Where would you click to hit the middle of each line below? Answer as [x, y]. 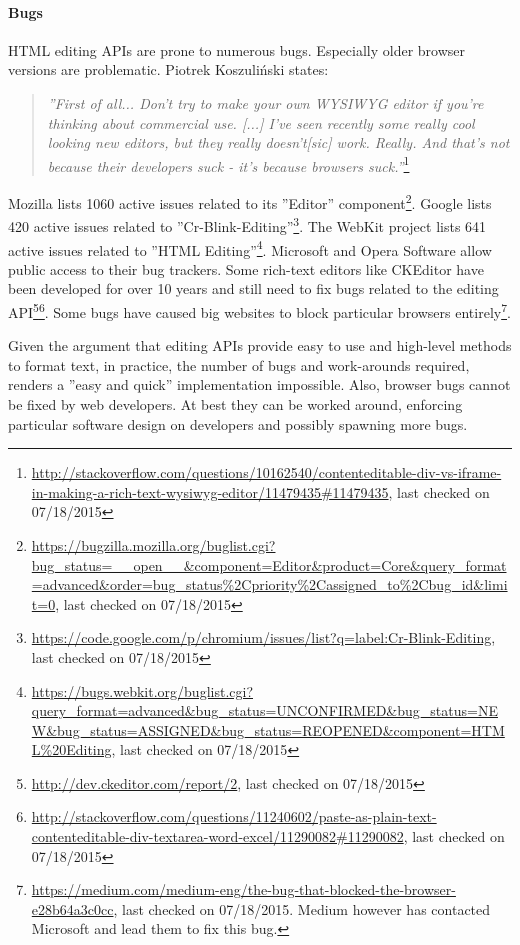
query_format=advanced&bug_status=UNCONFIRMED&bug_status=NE [264, 710]
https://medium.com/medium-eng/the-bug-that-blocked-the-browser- [243, 889]
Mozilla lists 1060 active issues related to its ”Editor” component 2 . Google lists [250, 201]
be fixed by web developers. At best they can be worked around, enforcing [235, 403]
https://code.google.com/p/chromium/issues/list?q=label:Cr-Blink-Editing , [263, 637]
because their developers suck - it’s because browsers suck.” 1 [228, 164]
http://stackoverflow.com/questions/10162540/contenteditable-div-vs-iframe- [266, 472]
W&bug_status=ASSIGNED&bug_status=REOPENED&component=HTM [268, 729]
